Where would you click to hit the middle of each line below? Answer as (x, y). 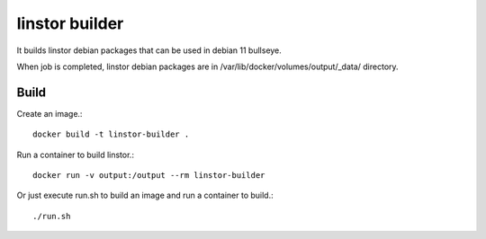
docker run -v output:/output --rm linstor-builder (149, 176)
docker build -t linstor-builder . (111, 134)
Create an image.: (49, 113)
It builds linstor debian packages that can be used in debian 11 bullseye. (149, 50)
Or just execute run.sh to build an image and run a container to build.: (145, 195)
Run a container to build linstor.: (76, 155)
